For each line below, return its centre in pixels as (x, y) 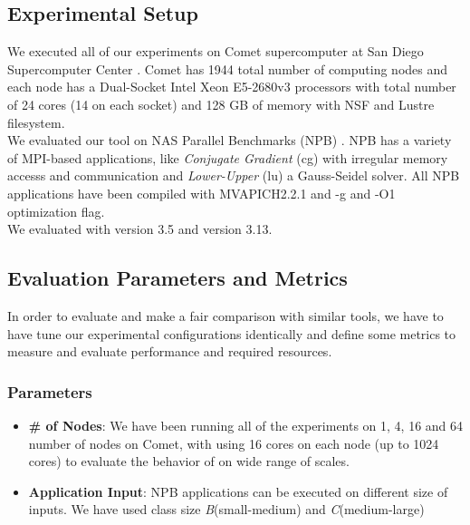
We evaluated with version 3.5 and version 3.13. (140, 229)
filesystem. (36, 122)
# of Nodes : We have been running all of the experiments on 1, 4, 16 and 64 (246, 425)
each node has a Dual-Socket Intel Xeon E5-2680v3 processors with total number (232, 87)
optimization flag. (56, 211)
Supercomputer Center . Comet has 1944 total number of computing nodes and (228, 68)
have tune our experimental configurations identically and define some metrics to (232, 333)
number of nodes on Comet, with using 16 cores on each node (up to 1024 (234, 443)
